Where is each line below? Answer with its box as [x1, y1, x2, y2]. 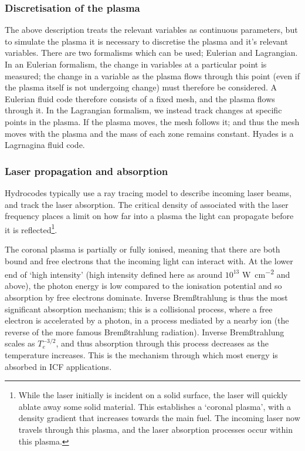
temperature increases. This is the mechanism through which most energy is [5, 349, 278, 361]
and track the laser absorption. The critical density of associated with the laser [5, 198, 289, 210]
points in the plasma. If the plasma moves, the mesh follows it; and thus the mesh [5, 115, 300, 127]
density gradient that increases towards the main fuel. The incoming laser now [18, 412, 300, 424]
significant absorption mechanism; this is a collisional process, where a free [5, 302, 273, 315]
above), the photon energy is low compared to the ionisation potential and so [5, 280, 282, 292]
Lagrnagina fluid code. [5, 139, 85, 151]
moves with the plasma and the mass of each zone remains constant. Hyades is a [5, 127, 294, 139]
